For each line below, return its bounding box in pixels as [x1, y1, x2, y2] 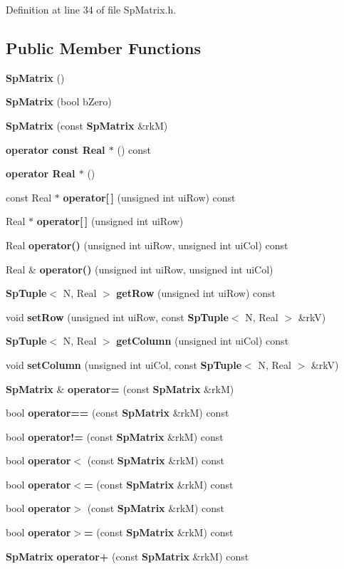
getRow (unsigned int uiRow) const [116, 286, 276, 301]
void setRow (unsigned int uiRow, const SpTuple [6, 309, 229, 324]
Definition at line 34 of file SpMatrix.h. [6, 2, 177, 16]
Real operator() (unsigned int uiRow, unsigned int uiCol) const [6, 237, 288, 252]
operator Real [6, 166, 75, 181]
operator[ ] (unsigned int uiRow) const [63, 189, 236, 204]
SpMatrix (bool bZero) [6, 94, 112, 109]
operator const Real [6, 142, 105, 157]
